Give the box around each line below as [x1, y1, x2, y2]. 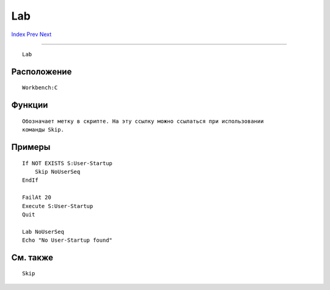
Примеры [11, 141, 51, 152]
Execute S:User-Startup [22, 203, 94, 209]
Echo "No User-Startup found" [22, 237, 113, 244]
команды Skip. [22, 126, 64, 133]
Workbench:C [22, 84, 58, 91]
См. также [11, 252, 54, 262]
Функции [11, 100, 48, 110]
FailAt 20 [22, 194, 51, 201]
